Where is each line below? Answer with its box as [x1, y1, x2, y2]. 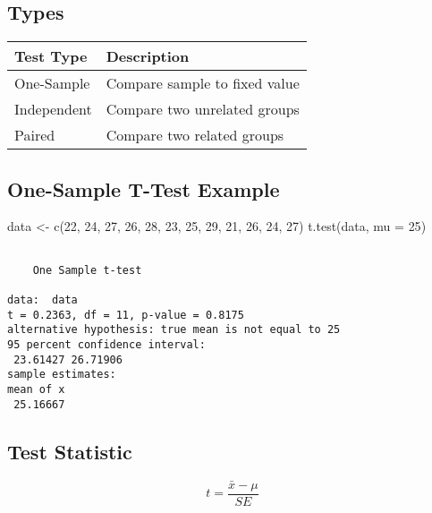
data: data [7, 293, 78, 306]
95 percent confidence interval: [7, 338, 206, 351]
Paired [14, 124, 55, 146]
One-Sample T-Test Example [7, 175, 280, 202]
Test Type [14, 46, 88, 67]
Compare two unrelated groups [106, 98, 300, 120]
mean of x [7, 382, 65, 396]
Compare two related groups [106, 124, 284, 146]
